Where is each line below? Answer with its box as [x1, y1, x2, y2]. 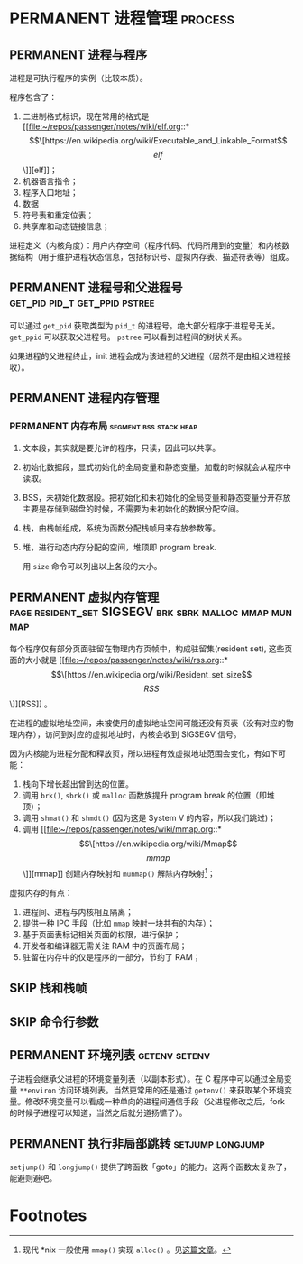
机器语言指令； [22, 176, 78, 186]
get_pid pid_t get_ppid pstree [9, 295, 155, 310]
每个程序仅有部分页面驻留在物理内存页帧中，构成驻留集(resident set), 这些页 [9, 643, 293, 654]
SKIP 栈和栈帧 [9, 981, 87, 996]
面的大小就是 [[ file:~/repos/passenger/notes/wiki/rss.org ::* [9, 655, 228, 666]
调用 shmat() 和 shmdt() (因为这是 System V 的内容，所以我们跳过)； [22, 813, 277, 824]
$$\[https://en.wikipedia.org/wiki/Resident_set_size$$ [50, 669, 252, 680]
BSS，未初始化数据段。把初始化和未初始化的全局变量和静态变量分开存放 [22, 492, 291, 503]
